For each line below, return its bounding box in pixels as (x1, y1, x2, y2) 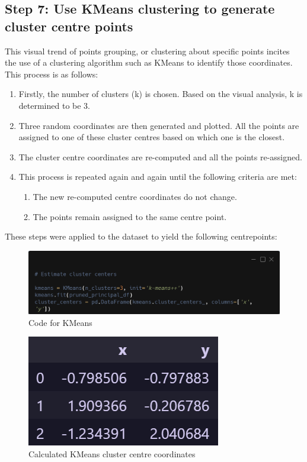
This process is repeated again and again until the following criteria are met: (18, 170, 297, 183)
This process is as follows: (5, 67, 98, 80)
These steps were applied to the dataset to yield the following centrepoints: (5, 230, 277, 243)
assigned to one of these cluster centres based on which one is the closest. (18, 131, 285, 143)
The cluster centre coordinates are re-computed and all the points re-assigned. (18, 150, 302, 163)
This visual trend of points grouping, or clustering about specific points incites (5, 44, 290, 57)
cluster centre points (5, 17, 133, 35)
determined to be (18, 99, 81, 111)
